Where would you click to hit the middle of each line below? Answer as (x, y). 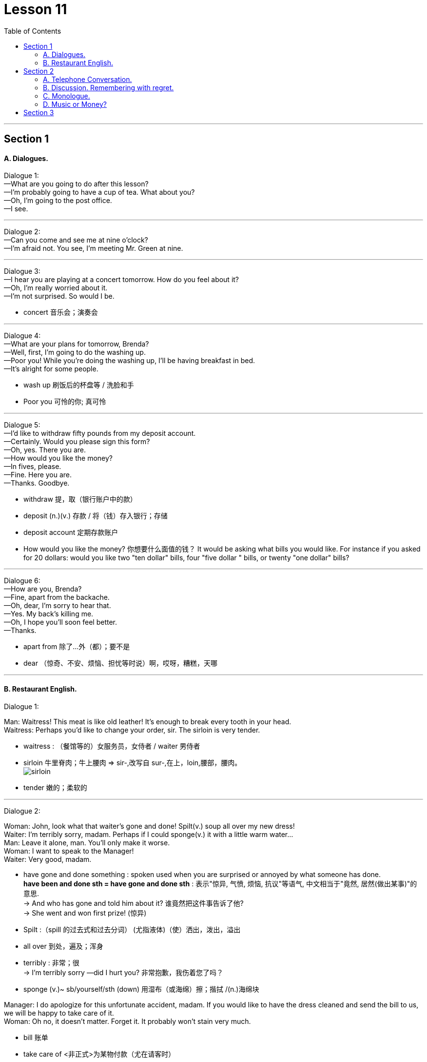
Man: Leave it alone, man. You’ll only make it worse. (87, 842)
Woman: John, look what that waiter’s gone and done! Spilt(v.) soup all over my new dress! (149, 826)
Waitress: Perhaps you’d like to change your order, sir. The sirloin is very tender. (132, 730)
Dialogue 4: (22, 336)
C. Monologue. (67, 96)
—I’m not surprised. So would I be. (59, 296)
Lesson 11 (36, 9)
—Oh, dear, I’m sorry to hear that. (58, 606)
